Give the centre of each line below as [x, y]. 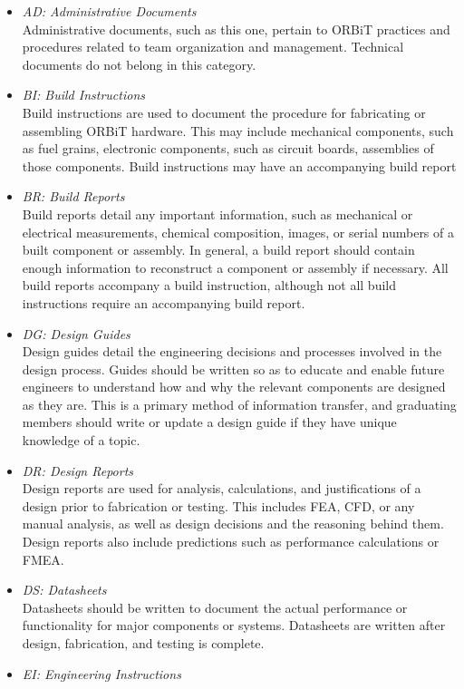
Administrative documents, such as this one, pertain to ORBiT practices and [236, 29]
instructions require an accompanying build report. [164, 302]
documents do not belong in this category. [139, 64]
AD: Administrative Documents [109, 11]
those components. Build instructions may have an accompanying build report [239, 165]
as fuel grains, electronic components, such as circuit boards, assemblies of [228, 148]
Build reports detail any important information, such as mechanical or [217, 213]
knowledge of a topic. [81, 440]
